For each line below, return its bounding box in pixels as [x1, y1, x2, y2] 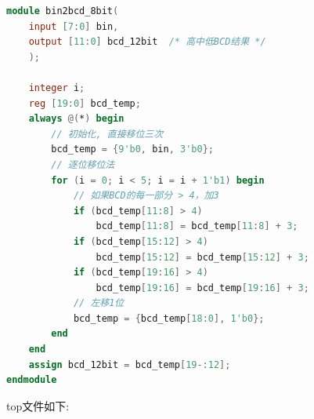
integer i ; [28, 82, 85, 93]
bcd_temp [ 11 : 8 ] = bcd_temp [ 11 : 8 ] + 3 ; [96, 220, 298, 232]
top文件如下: [6, 397, 70, 414]
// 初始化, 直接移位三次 [51, 128, 164, 140]
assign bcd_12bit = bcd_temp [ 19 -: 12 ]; [28, 359, 231, 370]
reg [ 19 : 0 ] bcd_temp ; [28, 97, 141, 109]
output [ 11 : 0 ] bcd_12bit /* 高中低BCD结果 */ [28, 36, 266, 48]
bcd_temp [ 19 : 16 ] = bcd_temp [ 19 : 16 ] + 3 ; [96, 282, 309, 293]
